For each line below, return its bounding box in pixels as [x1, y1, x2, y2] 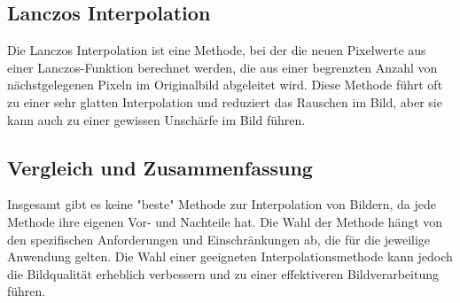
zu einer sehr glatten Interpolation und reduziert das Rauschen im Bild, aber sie [7, 92, 442, 111]
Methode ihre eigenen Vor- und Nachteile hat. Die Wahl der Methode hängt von [7, 212, 443, 230]
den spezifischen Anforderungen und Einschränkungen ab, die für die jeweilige [7, 229, 431, 248]
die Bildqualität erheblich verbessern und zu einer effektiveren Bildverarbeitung [7, 264, 439, 283]
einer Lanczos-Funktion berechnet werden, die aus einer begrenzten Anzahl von [7, 58, 438, 76]
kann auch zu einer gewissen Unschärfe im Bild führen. [7, 110, 306, 128]
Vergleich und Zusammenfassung [7, 153, 313, 181]
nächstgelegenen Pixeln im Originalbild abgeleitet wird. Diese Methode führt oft [7, 75, 443, 94]
